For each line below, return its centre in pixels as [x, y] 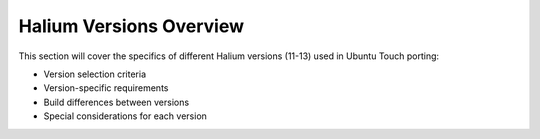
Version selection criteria [95, 74]
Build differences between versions [116, 102]
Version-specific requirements [106, 88]
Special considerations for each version [125, 116]
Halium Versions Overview [131, 26]
